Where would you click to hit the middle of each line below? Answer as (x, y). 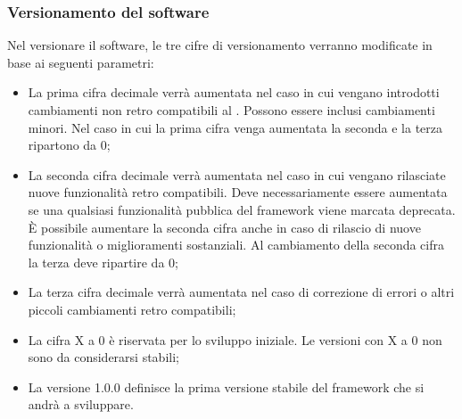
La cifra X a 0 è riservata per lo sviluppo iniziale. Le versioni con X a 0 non (235, 339)
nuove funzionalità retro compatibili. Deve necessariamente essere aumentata (238, 192)
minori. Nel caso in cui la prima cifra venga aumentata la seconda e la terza (235, 127)
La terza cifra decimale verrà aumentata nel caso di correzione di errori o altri (241, 292)
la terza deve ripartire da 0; (103, 262)
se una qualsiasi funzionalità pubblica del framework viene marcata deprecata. (242, 209)
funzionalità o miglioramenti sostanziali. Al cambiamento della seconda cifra (236, 245)
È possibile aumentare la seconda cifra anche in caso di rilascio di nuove (224, 227)
